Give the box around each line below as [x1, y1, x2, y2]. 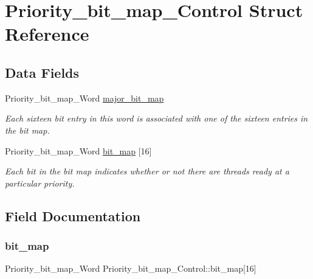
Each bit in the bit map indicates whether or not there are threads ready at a [5, 165, 289, 177]
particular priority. [5, 176, 75, 189]
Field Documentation [5, 206, 141, 225]
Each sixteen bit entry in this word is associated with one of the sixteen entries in [5, 112, 308, 125]
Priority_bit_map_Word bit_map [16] [5, 144, 152, 157]
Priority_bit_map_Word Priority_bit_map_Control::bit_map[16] [5, 262, 256, 275]
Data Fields [5, 63, 80, 81]
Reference [5, 21, 89, 46]
